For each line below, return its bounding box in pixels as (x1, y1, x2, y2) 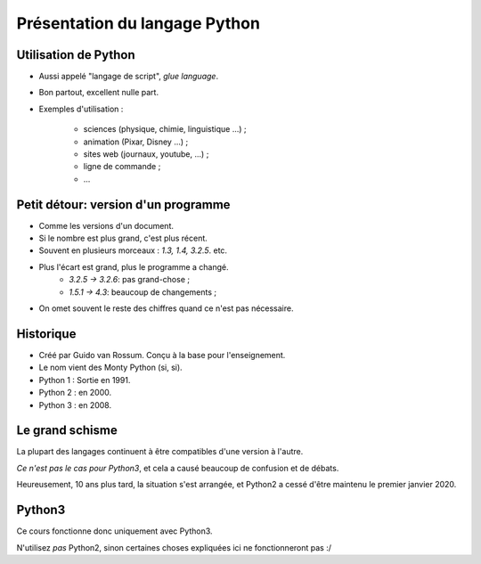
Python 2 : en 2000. (38, 388, 112, 398)
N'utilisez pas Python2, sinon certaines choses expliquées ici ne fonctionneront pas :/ (16, 542, 331, 552)
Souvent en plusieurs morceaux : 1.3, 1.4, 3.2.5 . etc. (38, 245, 227, 256)
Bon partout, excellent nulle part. (38, 87, 159, 98)
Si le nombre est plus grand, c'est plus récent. (38, 233, 208, 244)
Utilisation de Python (16, 47, 135, 62)
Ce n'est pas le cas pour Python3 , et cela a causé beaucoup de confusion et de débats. (16, 462, 339, 473)
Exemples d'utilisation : (38, 103, 124, 114)
